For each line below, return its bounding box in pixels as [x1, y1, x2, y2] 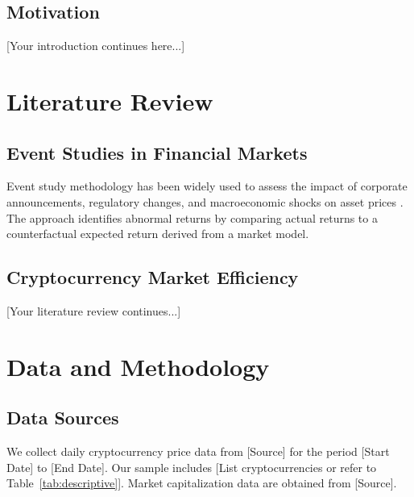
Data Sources [6, 405, 119, 430]
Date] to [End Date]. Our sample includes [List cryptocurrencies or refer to [6, 458, 377, 475]
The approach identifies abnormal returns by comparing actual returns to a [6, 209, 378, 226]
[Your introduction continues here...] [6, 37, 185, 54]
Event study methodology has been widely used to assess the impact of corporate [6, 177, 408, 194]
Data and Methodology [6, 349, 270, 382]
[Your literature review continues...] [6, 302, 181, 319]
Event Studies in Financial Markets [6, 140, 308, 165]
